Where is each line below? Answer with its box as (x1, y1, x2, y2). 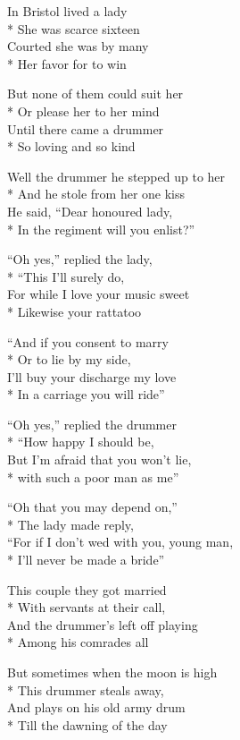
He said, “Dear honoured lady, (7, 201, 173, 220)
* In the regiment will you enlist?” (7, 219, 195, 238)
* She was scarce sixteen (7, 19, 140, 38)
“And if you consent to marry (7, 332, 169, 351)
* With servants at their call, (7, 598, 166, 617)
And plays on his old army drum (7, 698, 186, 717)
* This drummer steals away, (7, 680, 164, 699)
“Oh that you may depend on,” (7, 498, 178, 516)
